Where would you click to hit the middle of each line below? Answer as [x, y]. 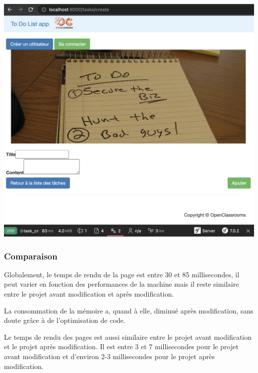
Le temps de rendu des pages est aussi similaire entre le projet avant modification [128, 337]
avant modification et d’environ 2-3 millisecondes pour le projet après [109, 356]
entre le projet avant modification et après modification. [89, 294]
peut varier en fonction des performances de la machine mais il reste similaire [122, 284]
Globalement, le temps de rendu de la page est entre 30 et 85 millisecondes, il [122, 274]
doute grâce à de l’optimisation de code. [65, 320]
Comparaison [31, 256]
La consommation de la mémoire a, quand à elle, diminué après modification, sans [129, 310]
